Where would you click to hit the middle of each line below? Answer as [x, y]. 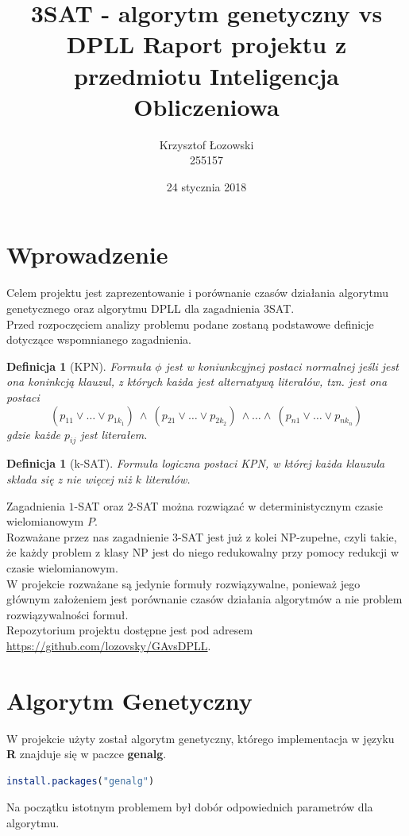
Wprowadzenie [87, 254]
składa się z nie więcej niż [69, 478]
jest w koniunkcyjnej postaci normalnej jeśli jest [282, 366]
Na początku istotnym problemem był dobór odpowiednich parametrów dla [190, 807]
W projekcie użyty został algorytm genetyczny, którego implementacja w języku [201, 738]
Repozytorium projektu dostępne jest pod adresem [130, 630]
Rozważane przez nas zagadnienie [88, 536]
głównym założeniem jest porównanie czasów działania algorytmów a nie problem [204, 599]
